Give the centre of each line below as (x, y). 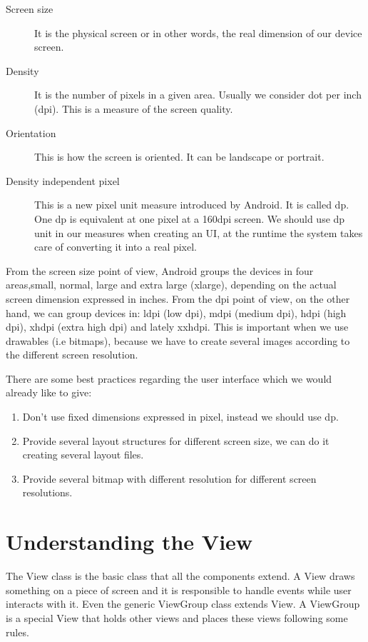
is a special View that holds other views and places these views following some (177, 617)
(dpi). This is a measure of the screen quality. (134, 108)
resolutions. (47, 492)
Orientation (31, 132)
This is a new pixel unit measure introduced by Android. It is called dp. (192, 205)
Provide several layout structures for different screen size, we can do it (176, 440)
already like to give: (49, 392)
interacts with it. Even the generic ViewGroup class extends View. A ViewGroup (183, 604)
